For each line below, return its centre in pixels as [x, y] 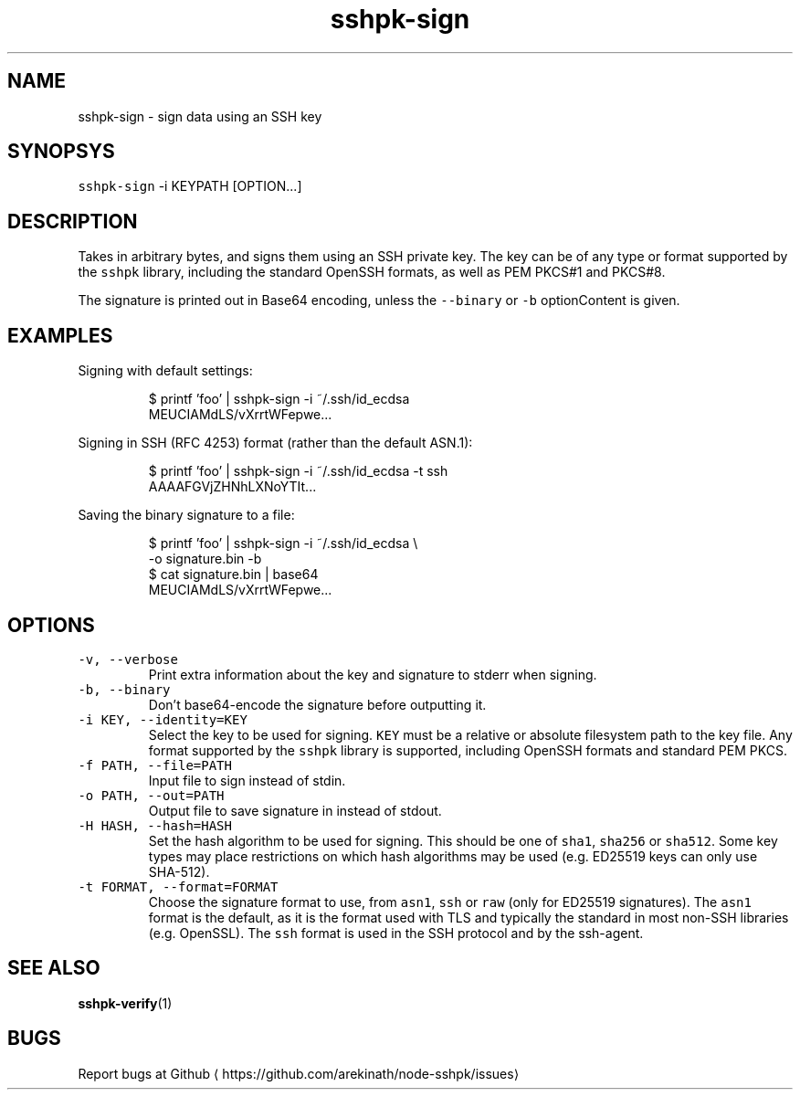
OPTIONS [51, 625]
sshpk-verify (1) [125, 1003]
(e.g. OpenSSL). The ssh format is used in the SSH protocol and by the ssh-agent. [396, 933]
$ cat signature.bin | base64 [233, 575]
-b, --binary [124, 689]
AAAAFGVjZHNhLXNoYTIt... [232, 487]
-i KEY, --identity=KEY [163, 719]
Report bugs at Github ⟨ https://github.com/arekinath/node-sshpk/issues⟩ [299, 1073]
